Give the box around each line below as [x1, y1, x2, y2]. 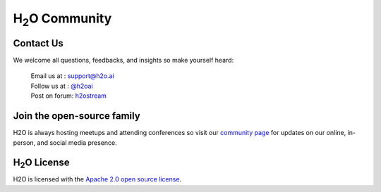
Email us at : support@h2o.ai [30, 72, 114, 80]
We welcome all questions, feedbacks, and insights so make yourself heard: [13, 56, 234, 65]
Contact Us [13, 37, 64, 49]
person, [13, 138, 36, 147]
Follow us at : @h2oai [30, 82, 93, 90]
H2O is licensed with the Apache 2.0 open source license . [13, 175, 182, 184]
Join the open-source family [13, 110, 140, 122]
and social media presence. [37, 138, 118, 147]
